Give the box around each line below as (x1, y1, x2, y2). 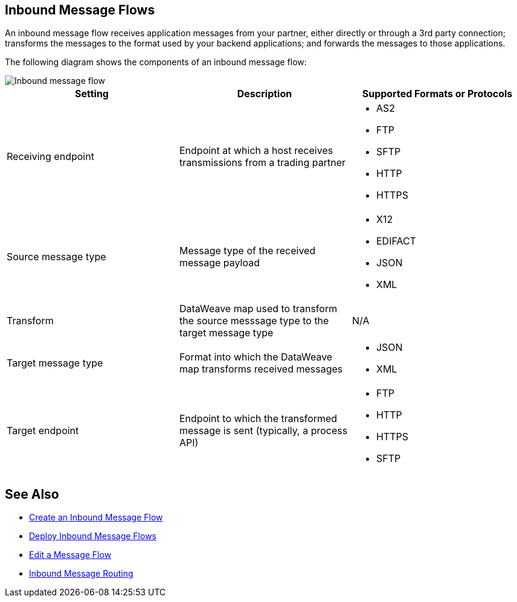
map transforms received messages (179, 363, 343, 376)
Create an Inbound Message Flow (29, 512, 163, 523)
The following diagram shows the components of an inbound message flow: (5, 57, 307, 68)
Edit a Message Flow (29, 549, 112, 560)
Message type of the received (179, 245, 316, 257)
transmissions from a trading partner (179, 156, 345, 169)
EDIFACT (376, 235, 416, 248)
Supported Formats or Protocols (362, 88, 513, 100)
